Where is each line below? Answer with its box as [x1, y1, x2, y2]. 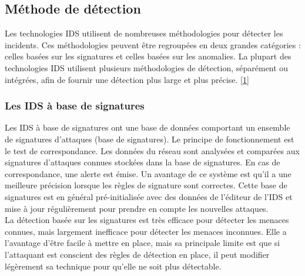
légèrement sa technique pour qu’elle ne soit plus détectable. [5, 260, 222, 272]
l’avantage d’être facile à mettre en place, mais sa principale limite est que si [5, 237, 280, 249]
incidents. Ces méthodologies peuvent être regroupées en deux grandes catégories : [5, 38, 301, 51]
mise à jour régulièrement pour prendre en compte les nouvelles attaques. [5, 202, 269, 214]
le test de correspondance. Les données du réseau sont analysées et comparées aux [5, 144, 300, 157]
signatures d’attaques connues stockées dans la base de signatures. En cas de [5, 156, 280, 168]
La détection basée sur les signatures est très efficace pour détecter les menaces [5, 214, 289, 226]
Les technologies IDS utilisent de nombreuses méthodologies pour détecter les [5, 27, 283, 39]
